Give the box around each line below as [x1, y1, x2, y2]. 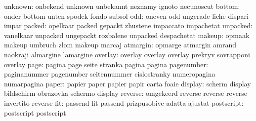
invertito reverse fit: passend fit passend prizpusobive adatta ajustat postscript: [4, 97, 244, 108]
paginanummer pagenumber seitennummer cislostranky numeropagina [4, 69, 215, 79]
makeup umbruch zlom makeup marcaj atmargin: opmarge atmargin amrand [4, 40, 237, 50]
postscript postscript [4, 107, 66, 118]
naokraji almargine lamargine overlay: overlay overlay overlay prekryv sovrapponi [4, 49, 250, 59]
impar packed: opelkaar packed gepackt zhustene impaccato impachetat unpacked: [4, 20, 253, 31]
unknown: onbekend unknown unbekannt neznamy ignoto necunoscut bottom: [4, 1, 240, 11]
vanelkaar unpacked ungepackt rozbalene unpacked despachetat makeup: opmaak [4, 30, 250, 40]
